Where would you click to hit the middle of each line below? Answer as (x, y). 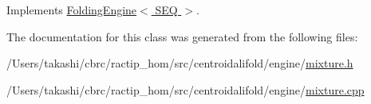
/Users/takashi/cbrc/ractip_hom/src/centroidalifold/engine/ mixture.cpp (185, 89)
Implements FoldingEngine (72, 10)
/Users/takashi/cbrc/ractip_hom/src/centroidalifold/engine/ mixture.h (180, 63)
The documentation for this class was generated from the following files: (182, 36)
